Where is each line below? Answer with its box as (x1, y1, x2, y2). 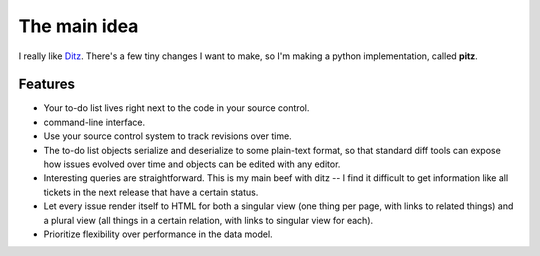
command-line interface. (43, 116, 145, 128)
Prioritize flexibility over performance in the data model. (43, 228, 274, 240)
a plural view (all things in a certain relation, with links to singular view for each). (43, 214, 374, 226)
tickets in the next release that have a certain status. (43, 186, 259, 198)
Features (18, 76, 75, 93)
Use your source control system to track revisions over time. (43, 130, 292, 142)
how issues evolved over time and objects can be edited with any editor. (43, 158, 341, 170)
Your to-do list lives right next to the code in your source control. (43, 102, 310, 114)
